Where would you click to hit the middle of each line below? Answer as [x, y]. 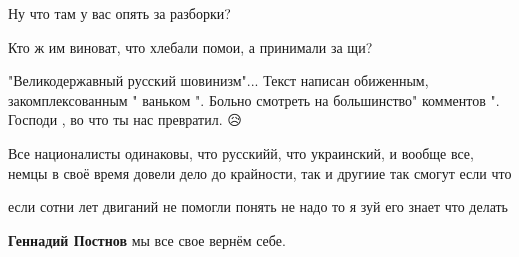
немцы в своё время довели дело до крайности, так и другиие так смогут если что [260, 172]
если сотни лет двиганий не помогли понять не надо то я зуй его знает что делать [258, 206]
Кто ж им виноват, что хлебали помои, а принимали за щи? [190, 46]
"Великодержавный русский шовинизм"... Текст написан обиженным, [218, 80]
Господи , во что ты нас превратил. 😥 [125, 119]
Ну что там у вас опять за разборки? [119, 13]
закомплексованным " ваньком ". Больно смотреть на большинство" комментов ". [254, 99]
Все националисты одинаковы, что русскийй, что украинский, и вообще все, [241, 152]
